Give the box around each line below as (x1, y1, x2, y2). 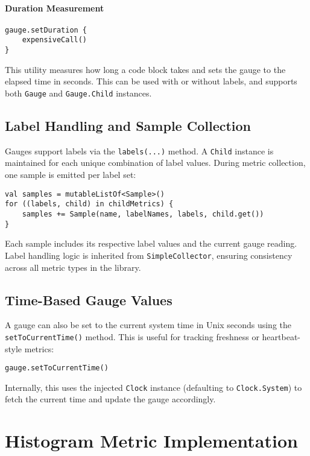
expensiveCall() (22, 36, 87, 45)
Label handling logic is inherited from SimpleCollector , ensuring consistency (5, 249, 293, 261)
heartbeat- (262, 330, 301, 343)
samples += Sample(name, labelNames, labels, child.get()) (22, 209, 264, 218)
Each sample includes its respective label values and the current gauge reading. (5, 237, 297, 250)
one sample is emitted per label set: (5, 168, 136, 181)
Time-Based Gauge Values (5, 290, 172, 309)
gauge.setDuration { (5, 25, 87, 34)
